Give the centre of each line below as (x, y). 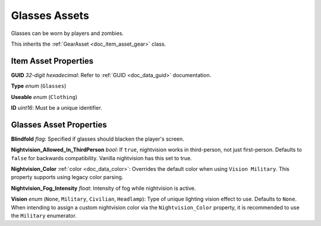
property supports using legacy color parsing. (67, 177)
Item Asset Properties (52, 61)
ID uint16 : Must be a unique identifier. (56, 108)
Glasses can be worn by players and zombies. (67, 33)
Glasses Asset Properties (59, 125)
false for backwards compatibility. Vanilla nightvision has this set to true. (102, 158)
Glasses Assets (50, 15)
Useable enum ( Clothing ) (44, 97)
